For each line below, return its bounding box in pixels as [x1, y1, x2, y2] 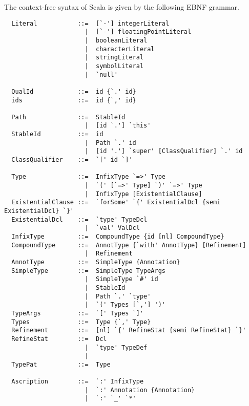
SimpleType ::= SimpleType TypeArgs [11, 267, 165, 274]
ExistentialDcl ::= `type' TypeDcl [11, 216, 148, 223]
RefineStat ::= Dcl [11, 335, 107, 343]
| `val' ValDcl [85, 224, 140, 232]
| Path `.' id [85, 139, 136, 146]
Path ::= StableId [11, 113, 126, 121]
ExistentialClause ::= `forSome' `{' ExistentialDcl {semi [11, 199, 221, 206]
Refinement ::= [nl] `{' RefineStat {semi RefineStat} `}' [11, 327, 246, 334]
